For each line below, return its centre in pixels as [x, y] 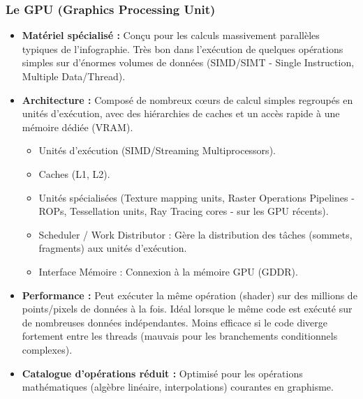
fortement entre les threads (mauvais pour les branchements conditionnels [180, 336]
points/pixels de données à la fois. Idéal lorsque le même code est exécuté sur [187, 309]
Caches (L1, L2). [74, 173]
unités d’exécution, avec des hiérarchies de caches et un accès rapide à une [181, 113]
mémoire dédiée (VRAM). [77, 127]
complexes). [47, 349]
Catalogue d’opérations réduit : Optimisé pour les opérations [162, 373]
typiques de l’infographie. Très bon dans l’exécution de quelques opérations [183, 48]
